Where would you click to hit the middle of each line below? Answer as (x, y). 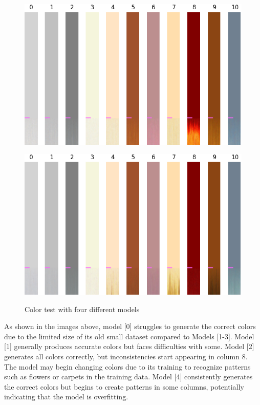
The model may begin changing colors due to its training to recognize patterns (127, 366)
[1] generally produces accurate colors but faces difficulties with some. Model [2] (129, 346)
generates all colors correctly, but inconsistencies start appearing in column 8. (126, 356)
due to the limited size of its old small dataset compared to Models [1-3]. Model (129, 336)
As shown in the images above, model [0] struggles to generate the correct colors (130, 326)
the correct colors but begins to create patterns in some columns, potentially (124, 386)
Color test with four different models (82, 309)
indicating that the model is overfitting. (66, 397)
